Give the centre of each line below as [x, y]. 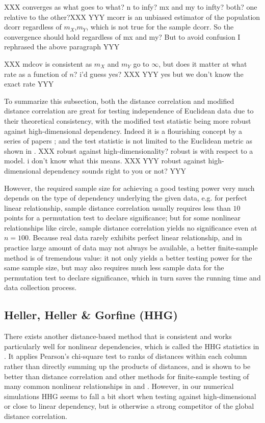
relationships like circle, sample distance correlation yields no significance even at [131, 227]
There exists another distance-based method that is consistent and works [118, 336]
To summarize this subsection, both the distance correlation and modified [119, 101]
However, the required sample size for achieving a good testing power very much [129, 188]
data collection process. [41, 287]
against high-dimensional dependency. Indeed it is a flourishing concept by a [123, 131]
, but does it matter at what [203, 63]
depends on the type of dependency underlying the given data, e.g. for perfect [126, 198]
